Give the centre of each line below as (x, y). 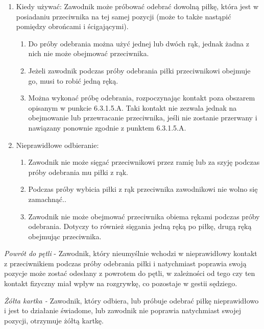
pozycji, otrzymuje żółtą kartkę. (54, 320)
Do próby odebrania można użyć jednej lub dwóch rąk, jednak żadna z (139, 43)
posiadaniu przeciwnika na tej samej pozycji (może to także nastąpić (124, 16)
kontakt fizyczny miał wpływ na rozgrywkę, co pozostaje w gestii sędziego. (121, 283)
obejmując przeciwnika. (65, 236)
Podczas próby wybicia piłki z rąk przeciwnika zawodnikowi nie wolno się (143, 189)
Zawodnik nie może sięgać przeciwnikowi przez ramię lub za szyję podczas (144, 162)
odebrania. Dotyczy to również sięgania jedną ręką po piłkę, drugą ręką (140, 226)
